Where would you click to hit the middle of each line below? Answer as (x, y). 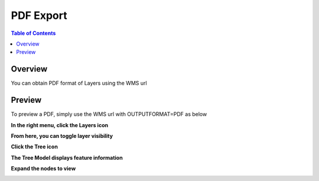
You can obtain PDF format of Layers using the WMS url (79, 83)
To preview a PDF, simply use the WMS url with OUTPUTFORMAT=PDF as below (109, 114)
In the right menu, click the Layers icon (60, 125)
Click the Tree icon (35, 147)
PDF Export (39, 15)
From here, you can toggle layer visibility (62, 135)
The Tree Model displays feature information (67, 157)
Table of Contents (33, 33)
